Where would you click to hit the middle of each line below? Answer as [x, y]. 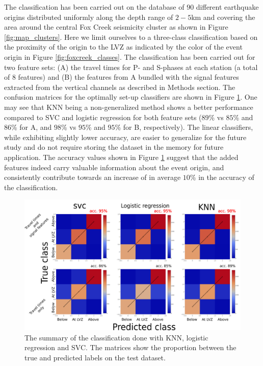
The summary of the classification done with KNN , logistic [116, 337]
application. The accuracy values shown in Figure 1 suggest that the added [121, 157]
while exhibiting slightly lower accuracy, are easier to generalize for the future [125, 137]
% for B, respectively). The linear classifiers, [184, 127]
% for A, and [32, 127]
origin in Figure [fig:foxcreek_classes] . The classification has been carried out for [130, 56]
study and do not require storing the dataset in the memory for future [114, 147]
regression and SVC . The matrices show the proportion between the [130, 347]
